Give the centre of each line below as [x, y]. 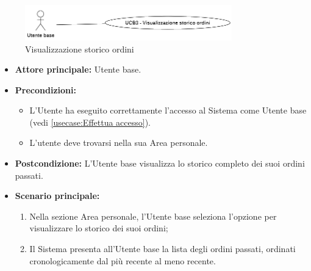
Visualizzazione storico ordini [80, 49]
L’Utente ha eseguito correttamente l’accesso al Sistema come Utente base [168, 110]
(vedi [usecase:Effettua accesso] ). [90, 122]
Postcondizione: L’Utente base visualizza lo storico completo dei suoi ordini [160, 163]
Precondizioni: [45, 89]
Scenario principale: [57, 196]
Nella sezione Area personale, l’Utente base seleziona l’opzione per [153, 216]
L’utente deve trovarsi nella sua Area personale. [119, 143]
